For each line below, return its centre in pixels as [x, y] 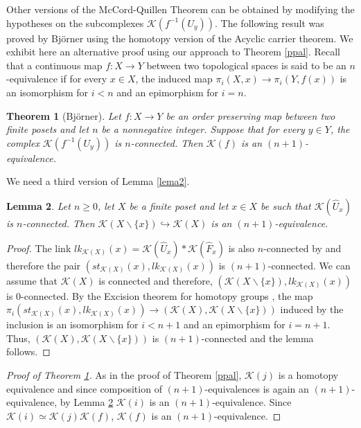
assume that [32, 280]
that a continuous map [54, 65]
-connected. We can [309, 265]
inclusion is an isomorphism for [72, 324]
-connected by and [302, 248]
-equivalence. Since [252, 402]
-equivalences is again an [257, 388]
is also [241, 248]
